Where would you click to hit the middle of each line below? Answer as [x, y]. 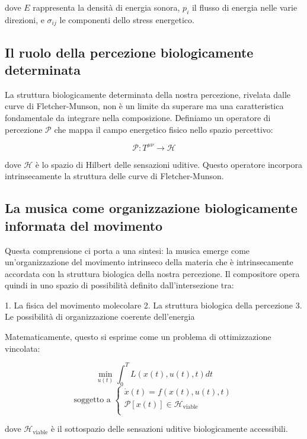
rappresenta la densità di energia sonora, [106, 7]
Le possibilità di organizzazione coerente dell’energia [100, 316]
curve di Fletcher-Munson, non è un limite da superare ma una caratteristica [144, 106]
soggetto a [92, 400]
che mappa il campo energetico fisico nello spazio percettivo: [164, 129]
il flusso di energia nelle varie [244, 7]
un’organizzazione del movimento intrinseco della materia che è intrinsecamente [149, 262]
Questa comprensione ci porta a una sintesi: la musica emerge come [127, 250]
